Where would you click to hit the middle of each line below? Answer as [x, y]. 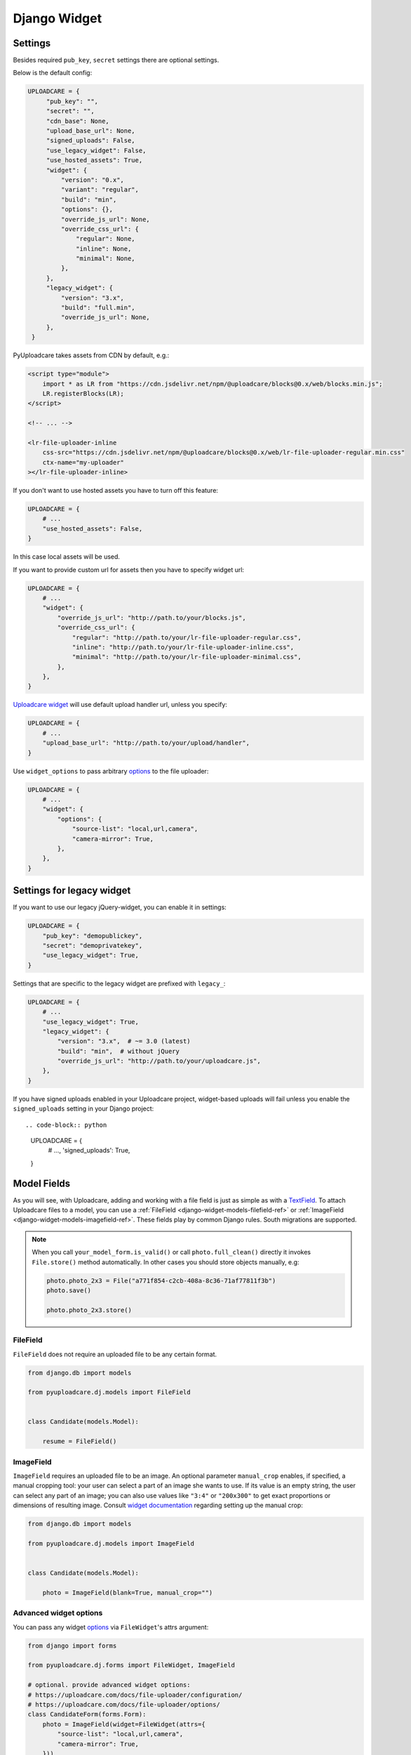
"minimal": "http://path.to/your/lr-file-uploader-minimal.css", [187, 657]
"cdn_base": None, [78, 121]
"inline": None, [104, 249]
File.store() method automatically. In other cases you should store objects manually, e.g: [166, 1262]
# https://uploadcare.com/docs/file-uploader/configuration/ [135, 1695]
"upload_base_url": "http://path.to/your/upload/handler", [146, 743]
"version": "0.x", [92, 180]
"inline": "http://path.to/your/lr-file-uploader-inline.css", [183, 647]
